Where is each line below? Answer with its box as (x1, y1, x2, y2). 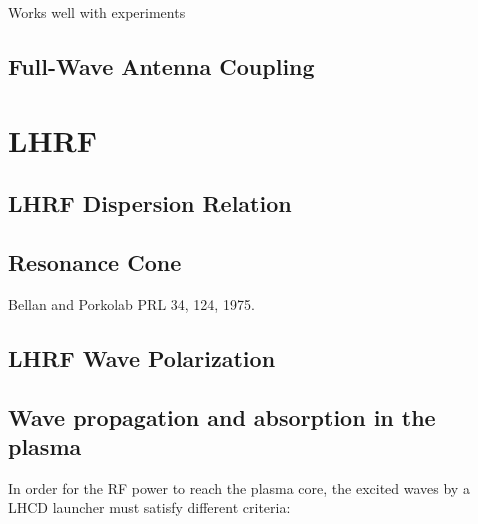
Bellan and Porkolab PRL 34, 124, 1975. (8, 293, 255, 314)
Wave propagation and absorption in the (8, 401, 436, 432)
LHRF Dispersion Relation (8, 188, 292, 219)
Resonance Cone (8, 246, 182, 277)
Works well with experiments (8, 2, 186, 22)
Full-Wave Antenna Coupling (8, 50, 315, 81)
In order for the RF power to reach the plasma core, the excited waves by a (8, 477, 470, 498)
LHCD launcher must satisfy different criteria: (8, 497, 291, 518)
